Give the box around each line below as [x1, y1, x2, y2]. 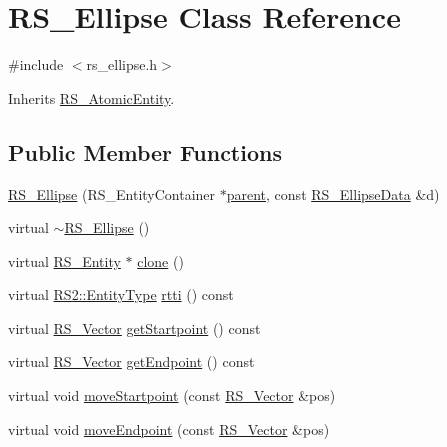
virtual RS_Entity [8, 250, 121, 271]
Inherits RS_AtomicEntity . [8, 87, 175, 108]
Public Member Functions [8, 136, 282, 167]
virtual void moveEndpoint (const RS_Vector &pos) [8, 418, 330, 439]
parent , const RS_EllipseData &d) [226, 183, 440, 204]
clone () [137, 250, 184, 271]
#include [8, 54, 64, 75]
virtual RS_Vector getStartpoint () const [8, 317, 261, 338]
